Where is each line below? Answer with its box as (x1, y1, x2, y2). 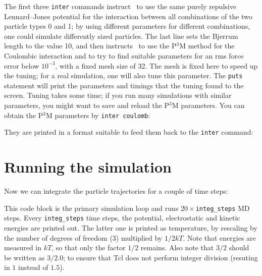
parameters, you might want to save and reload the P (4, 100, 170, 111)
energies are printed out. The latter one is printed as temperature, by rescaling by (4, 223, 257, 233)
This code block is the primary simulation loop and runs (4, 202, 179, 213)
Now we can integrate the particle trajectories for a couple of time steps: (4, 186, 228, 196)
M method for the (179, 40, 235, 51)
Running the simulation (4, 156, 172, 177)
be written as (4, 252, 45, 262)
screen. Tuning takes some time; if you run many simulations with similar (4, 90, 232, 100)
